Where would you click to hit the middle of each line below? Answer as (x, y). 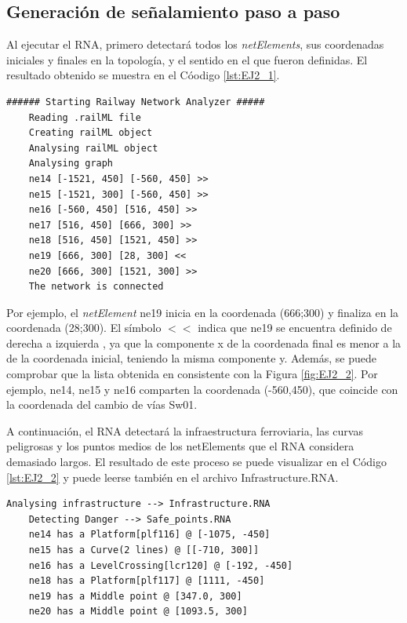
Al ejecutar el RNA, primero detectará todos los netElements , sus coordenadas (195, 44)
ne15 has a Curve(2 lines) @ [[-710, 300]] (144, 550)
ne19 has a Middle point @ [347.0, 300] (135, 596)
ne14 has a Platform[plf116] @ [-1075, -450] (149, 535)
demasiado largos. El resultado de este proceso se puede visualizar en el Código (197, 462)
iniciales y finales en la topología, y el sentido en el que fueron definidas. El (187, 59)
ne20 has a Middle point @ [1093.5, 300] (138, 612)
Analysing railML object (93, 148)
